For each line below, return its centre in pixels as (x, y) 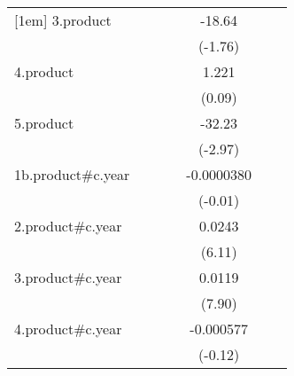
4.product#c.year (68, 329)
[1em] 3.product (63, 20)
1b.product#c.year (72, 174)
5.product (44, 123)
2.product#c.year (68, 226)
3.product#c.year (68, 277)
